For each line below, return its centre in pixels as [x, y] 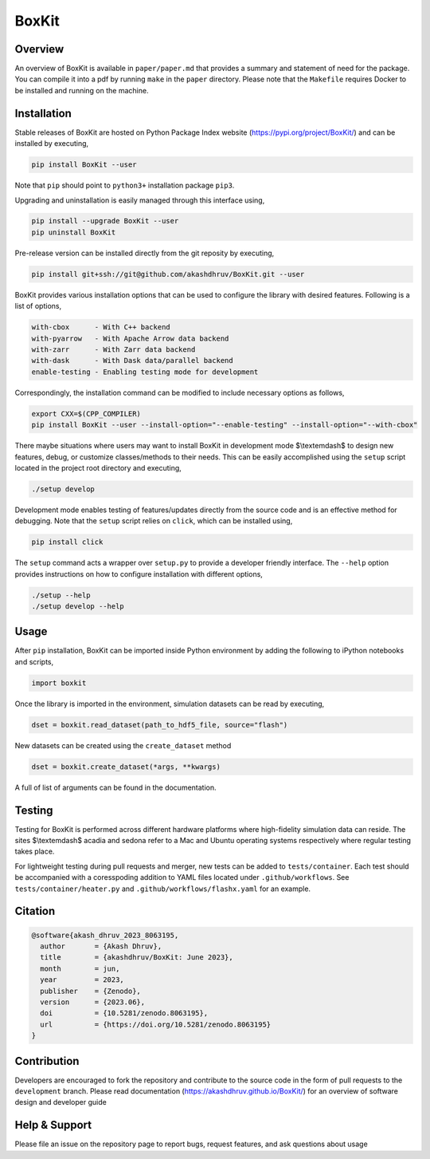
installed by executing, [52, 144]
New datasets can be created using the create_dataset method [123, 745]
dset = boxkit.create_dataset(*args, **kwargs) [126, 767]
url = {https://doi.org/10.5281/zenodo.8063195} [156, 1024]
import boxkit [59, 683]
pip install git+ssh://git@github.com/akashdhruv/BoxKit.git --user [168, 274]
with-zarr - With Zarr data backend [113, 349]
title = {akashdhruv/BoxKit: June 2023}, [137, 958]
